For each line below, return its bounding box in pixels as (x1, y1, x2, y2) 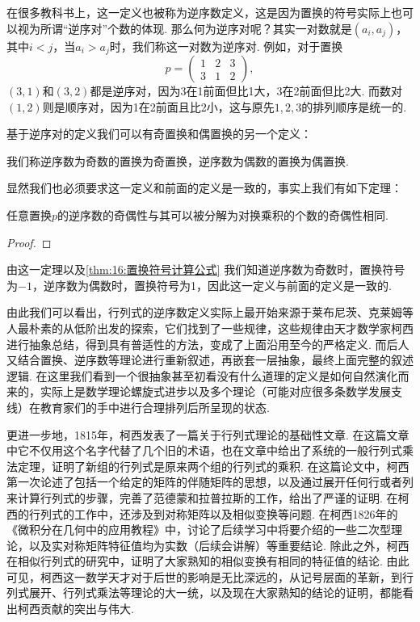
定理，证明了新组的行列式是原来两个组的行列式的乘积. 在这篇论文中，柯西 (17, 457, 409, 474)
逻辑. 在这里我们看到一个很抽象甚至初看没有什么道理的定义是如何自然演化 (6, 367, 398, 384)
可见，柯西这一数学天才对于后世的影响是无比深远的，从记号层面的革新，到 (6, 568, 402, 585)
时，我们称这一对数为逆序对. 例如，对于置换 (109, 37, 343, 54)
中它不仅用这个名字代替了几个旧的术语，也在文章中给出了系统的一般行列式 (6, 442, 402, 459)
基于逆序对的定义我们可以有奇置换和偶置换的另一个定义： (6, 125, 312, 142)
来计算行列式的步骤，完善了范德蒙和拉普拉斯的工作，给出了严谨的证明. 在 (6, 489, 398, 506)
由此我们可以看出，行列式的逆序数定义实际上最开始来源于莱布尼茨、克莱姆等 (6, 304, 414, 321)
